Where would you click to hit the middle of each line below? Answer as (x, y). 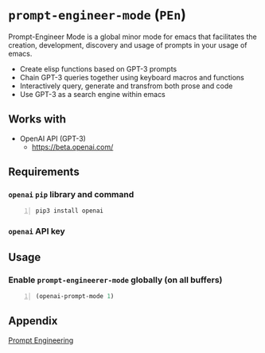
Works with (37, 120)
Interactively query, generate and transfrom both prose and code (126, 86)
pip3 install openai (70, 211)
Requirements (44, 172)
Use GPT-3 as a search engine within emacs (92, 94)
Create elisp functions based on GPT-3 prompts (98, 68)
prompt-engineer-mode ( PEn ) (97, 15)
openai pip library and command (71, 195)
